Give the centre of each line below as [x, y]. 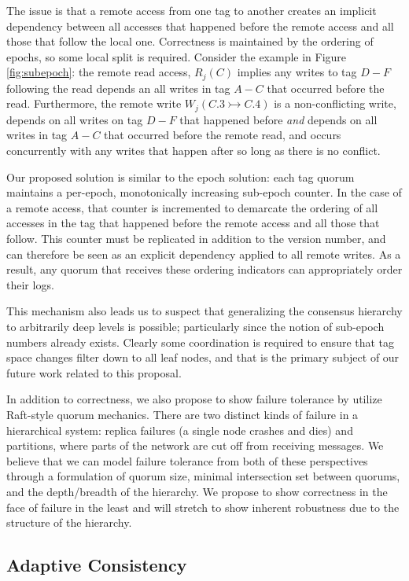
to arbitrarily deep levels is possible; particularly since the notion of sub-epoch [195, 326]
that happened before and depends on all [278, 119]
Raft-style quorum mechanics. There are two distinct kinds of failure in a [182, 414]
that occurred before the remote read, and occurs [223, 135]
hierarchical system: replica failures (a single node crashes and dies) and [180, 430]
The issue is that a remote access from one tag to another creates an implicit [192, 10]
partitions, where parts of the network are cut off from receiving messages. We [195, 445]
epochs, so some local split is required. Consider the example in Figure [177, 56]
